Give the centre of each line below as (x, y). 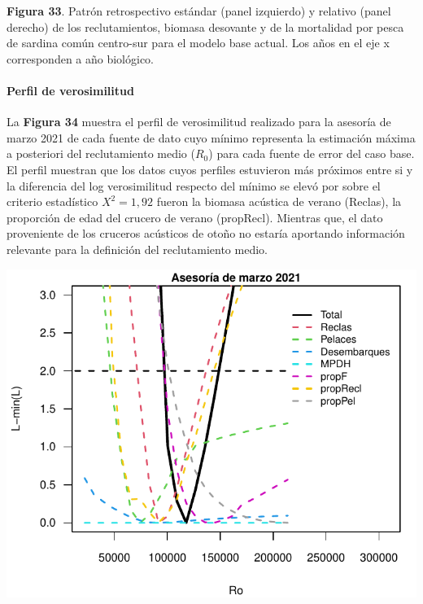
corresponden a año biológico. (81, 58)
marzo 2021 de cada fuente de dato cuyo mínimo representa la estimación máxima (211, 137)
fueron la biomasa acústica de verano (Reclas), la (279, 201)
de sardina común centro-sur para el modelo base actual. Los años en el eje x (198, 43)
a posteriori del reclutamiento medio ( (101, 153)
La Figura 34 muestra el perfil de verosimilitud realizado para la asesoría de (199, 122)
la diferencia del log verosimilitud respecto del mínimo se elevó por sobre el (194, 185)
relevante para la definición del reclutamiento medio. (137, 249)
